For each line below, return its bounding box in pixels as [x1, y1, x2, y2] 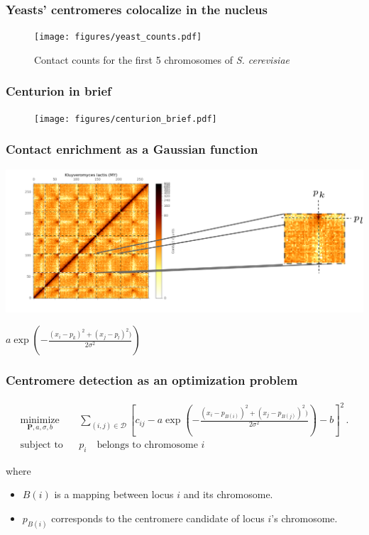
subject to [20, 440, 63, 451]
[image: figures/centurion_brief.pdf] [34, 113, 217, 124]
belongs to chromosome [97, 440, 198, 451]
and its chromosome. [183, 487, 273, 502]
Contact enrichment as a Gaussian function [6, 140, 258, 158]
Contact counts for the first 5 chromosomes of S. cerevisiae [34, 52, 290, 67]
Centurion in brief [6, 82, 111, 100]
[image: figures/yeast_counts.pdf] [34, 32, 202, 43]
